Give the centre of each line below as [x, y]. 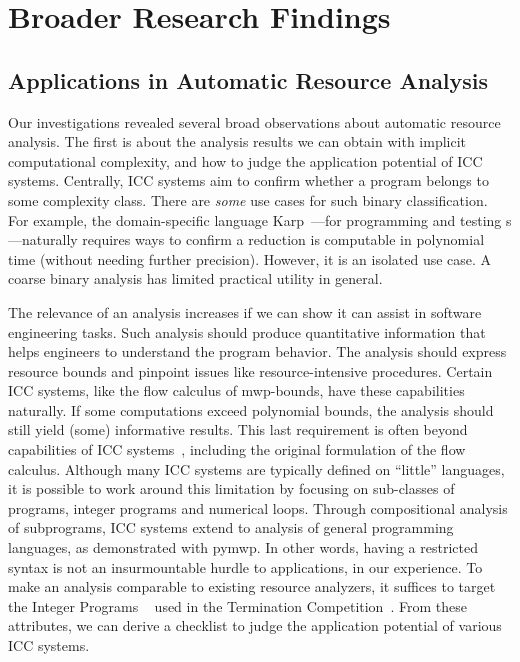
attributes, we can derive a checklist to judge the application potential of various [255, 625]
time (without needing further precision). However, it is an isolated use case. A [250, 258]
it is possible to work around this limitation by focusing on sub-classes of [231, 488]
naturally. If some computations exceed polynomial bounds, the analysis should [251, 409]
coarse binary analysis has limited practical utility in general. [195, 278]
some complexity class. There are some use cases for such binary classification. [248, 199]
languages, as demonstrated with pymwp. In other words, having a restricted [243, 547]
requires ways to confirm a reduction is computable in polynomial [283, 239]
